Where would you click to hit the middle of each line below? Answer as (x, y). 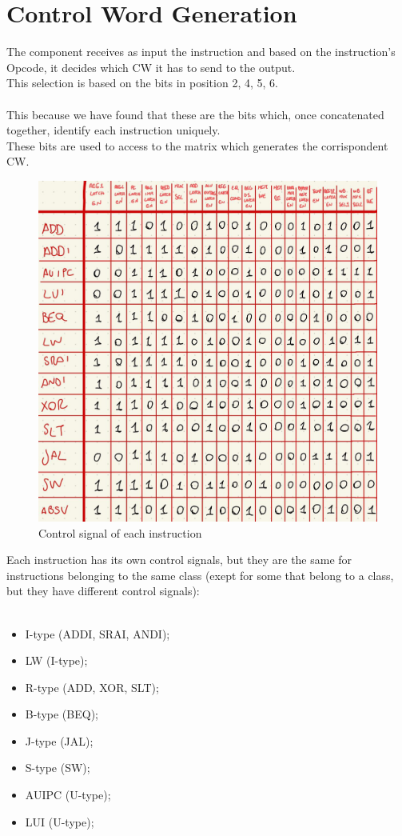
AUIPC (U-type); (68, 795)
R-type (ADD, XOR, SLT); (92, 687)
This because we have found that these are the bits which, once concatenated (195, 114)
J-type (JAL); (59, 740)
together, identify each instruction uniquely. (113, 130)
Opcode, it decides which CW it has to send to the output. (151, 67)
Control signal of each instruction (120, 532)
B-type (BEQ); (62, 714)
